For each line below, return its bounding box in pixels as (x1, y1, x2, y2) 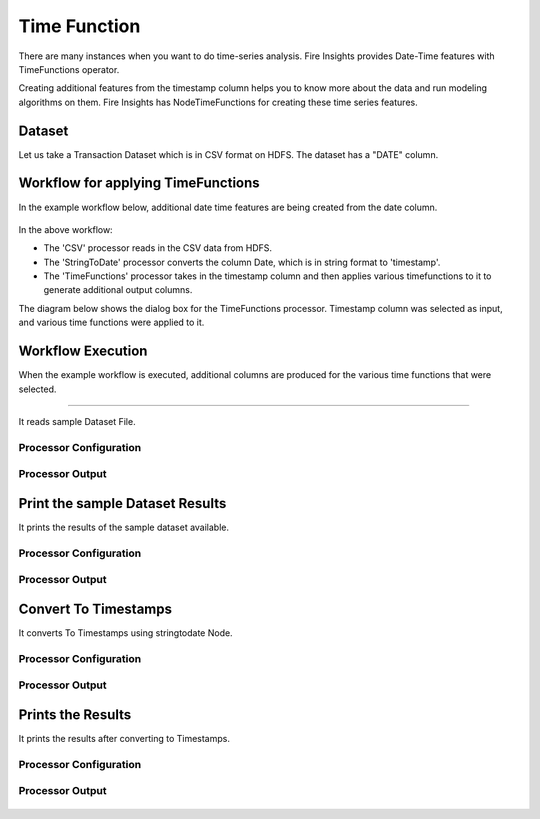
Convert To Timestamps (18, 600, 172, 617)
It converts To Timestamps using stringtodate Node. (18, 627, 234, 639)
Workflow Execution (18, 343, 148, 360)
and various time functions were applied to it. (18, 316, 205, 329)
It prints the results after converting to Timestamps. (18, 733, 230, 745)
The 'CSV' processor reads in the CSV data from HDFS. (43, 242, 273, 254)
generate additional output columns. (43, 284, 193, 296)
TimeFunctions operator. (18, 63, 120, 75)
